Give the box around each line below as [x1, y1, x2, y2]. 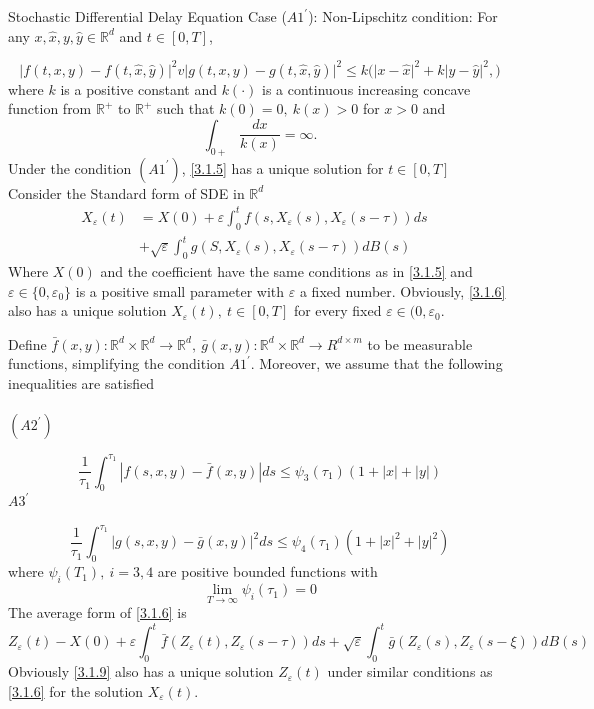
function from [8, 98, 92, 119]
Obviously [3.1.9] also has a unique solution [8, 661, 274, 682]
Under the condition [8, 157, 132, 178]
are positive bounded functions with [157, 561, 378, 582]
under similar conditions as [327, 661, 493, 682]
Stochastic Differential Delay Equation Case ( [8, 6, 287, 26]
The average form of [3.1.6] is [8, 602, 187, 623]
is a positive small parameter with [75, 280, 285, 301]
